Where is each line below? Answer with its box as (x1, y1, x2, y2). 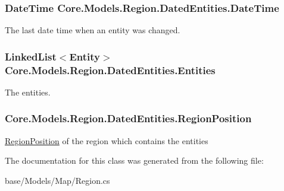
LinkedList (5, 49, 57, 63)
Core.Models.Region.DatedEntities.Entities (5, 62, 216, 77)
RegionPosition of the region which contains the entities (5, 134, 208, 147)
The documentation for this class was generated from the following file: (5, 154, 264, 167)
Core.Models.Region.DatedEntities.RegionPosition (5, 111, 252, 126)
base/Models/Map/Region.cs (5, 174, 110, 186)
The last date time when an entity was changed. (5, 24, 180, 36)
